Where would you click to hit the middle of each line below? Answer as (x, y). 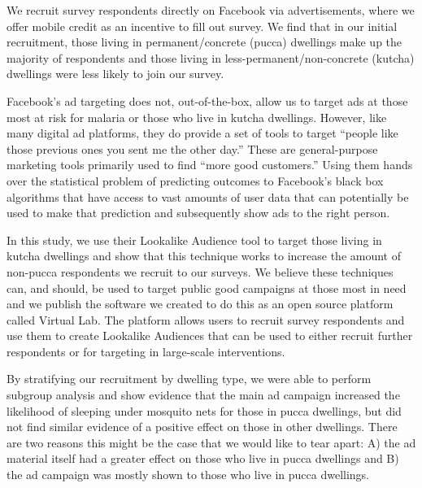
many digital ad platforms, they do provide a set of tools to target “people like (202, 133)
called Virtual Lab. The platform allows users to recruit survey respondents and (206, 319)
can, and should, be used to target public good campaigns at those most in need (207, 288)
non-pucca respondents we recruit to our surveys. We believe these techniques (200, 271)
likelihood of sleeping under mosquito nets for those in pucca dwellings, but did (204, 410)
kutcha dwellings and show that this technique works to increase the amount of (204, 256)
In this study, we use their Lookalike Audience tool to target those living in (194, 240)
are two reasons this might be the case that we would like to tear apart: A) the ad (211, 442)
